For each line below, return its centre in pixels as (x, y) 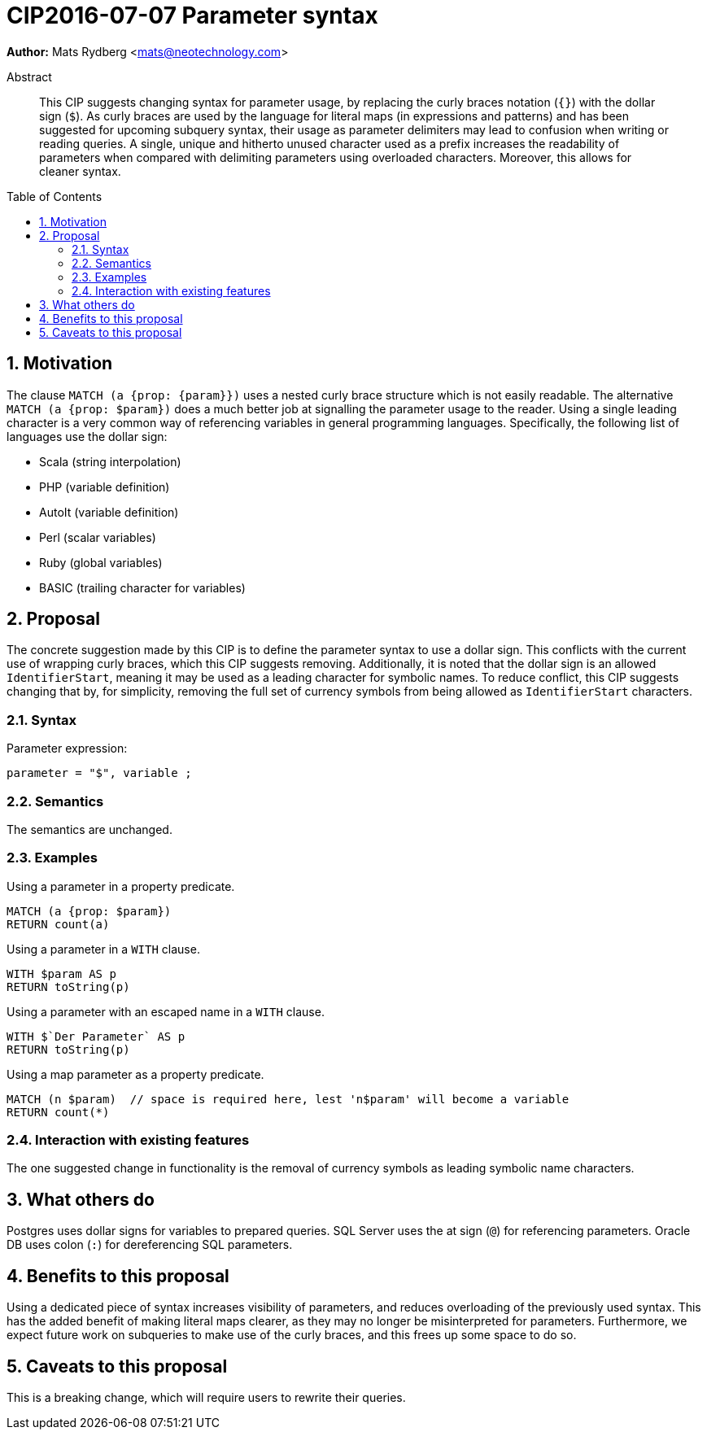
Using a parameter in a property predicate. (121, 886)
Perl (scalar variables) (98, 537)
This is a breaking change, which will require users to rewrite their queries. (206, 1397)
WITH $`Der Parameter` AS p (96, 1036)
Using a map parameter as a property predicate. (135, 1074)
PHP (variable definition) (105, 487)
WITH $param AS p (61, 973)
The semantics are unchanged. (89, 829)
